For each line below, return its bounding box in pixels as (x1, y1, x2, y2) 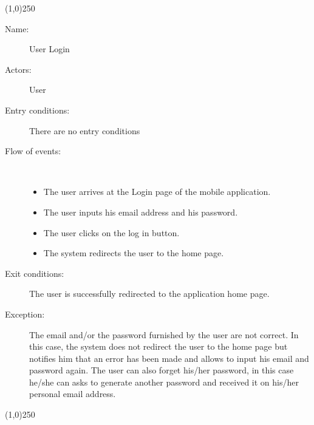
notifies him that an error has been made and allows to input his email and (29, 352, 309, 364)
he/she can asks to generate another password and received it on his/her (29, 375, 299, 388)
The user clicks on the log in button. (43, 226, 180, 239)
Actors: (5, 63, 32, 75)
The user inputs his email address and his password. (43, 205, 238, 218)
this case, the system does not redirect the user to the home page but (29, 340, 288, 353)
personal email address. (29, 387, 116, 400)
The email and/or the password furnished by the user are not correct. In (29, 328, 299, 341)
